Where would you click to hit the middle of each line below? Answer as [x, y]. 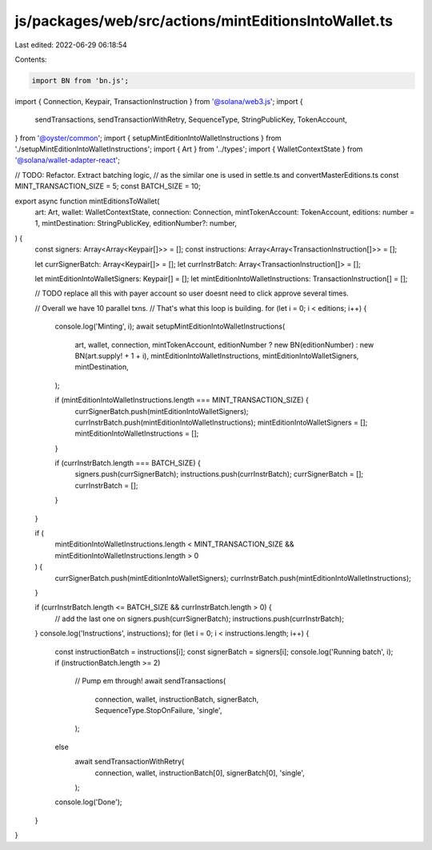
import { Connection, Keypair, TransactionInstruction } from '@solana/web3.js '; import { [159, 101]
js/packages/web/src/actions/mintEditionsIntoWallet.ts [204, 21]
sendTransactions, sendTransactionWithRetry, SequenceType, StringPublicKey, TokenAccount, [191, 119]
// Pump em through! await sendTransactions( [150, 681]
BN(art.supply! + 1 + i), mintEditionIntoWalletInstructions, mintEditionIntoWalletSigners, [217, 356]
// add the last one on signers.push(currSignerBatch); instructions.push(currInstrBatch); [199, 618]
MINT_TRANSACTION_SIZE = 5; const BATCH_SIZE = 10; [108, 186]
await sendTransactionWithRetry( [130, 762]
